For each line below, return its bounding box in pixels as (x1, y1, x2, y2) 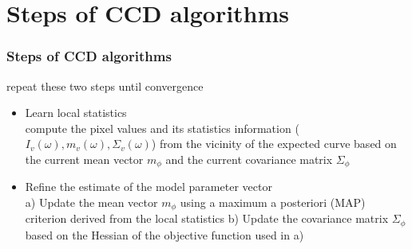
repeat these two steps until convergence (6, 77, 204, 94)
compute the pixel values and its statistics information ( (25, 119, 299, 136)
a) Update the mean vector (25, 194, 158, 211)
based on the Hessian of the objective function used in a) (25, 226, 304, 243)
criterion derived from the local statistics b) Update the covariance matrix (25, 210, 389, 227)
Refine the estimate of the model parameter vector (25, 178, 272, 195)
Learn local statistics (25, 104, 127, 121)
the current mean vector (25, 150, 144, 167)
